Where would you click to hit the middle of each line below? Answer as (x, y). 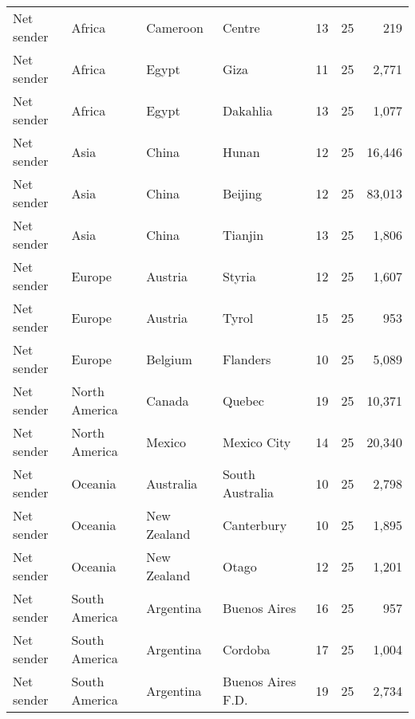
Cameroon (175, 27)
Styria (239, 276)
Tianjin (243, 234)
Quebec (243, 400)
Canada (168, 400)
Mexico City (257, 442)
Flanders (247, 359)
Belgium (169, 359)
